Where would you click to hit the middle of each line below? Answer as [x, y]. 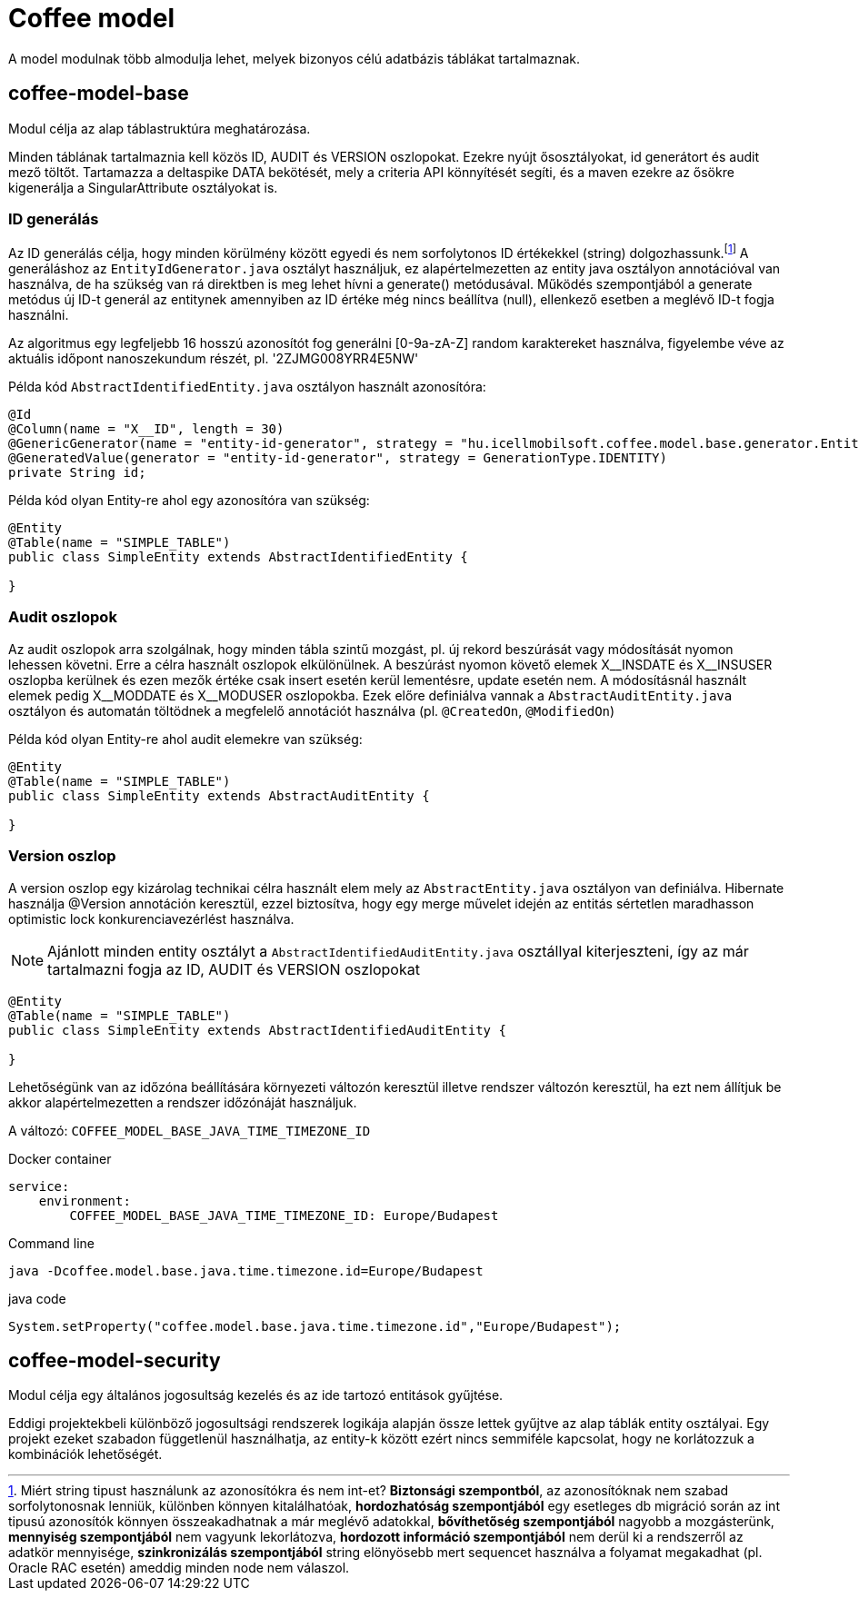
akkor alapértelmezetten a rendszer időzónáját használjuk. [183, 1102]
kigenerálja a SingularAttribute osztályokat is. [143, 187]
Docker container [60, 1158]
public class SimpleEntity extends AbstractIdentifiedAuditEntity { [257, 1030]
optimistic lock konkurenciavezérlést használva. [151, 918]
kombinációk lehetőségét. [85, 1454]
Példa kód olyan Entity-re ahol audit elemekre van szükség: [185, 739]
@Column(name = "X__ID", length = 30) [146, 429]
